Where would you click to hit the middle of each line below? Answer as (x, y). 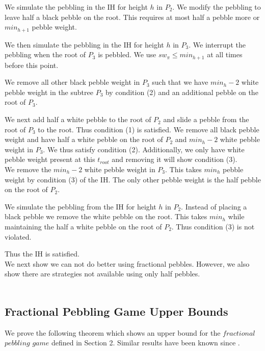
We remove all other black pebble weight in (72, 82)
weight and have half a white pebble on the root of (84, 139)
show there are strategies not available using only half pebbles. (102, 274)
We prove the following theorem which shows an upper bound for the (113, 332)
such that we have (180, 82)
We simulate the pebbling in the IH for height (76, 7)
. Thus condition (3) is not (213, 226)
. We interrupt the (217, 44)
